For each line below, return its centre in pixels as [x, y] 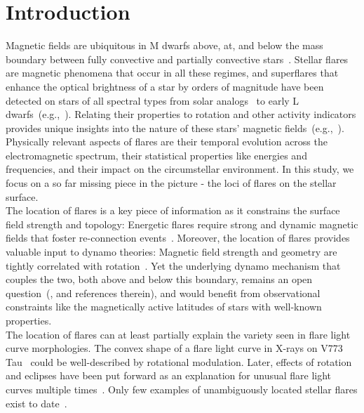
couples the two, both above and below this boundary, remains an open [159, 279]
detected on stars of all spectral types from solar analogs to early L [153, 100]
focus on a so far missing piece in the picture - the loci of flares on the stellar [171, 183]
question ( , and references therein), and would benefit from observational [163, 293]
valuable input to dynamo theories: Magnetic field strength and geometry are [171, 252]
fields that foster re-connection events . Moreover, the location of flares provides [178, 238]
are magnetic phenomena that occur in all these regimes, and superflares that [172, 73]
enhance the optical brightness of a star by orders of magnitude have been [165, 86]
